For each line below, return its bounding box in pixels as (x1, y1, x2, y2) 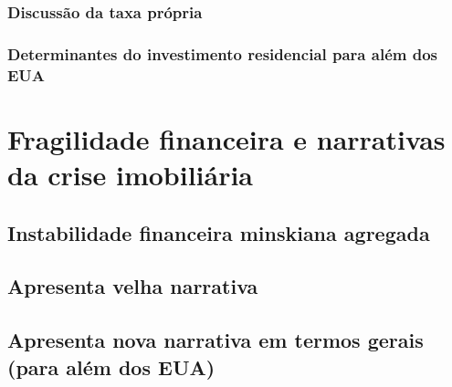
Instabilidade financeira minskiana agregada (7, 218, 430, 246)
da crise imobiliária (7, 155, 254, 193)
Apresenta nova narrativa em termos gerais (7, 326, 424, 354)
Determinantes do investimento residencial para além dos (7, 42, 437, 65)
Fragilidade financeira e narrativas (7, 120, 446, 157)
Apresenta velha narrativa (7, 272, 258, 300)
